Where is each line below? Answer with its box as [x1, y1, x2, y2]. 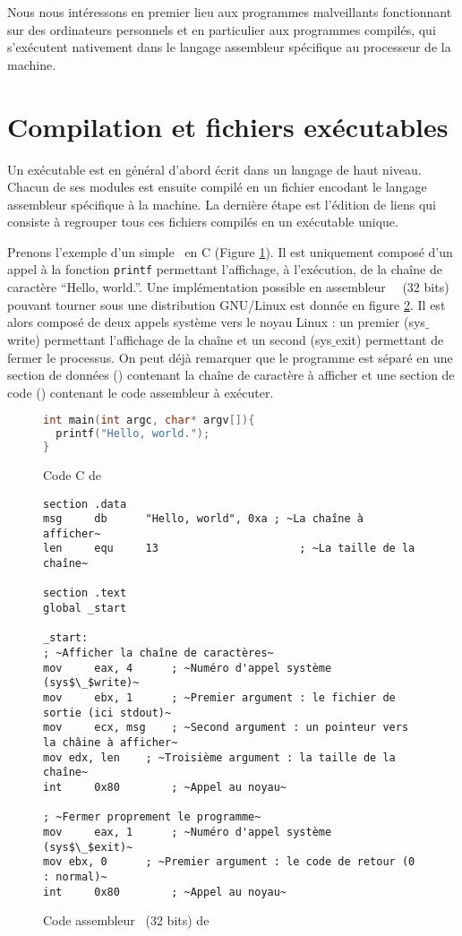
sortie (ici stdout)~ [43, 706, 172, 719]
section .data [43, 497, 127, 511]
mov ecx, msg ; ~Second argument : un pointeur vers [43, 721, 409, 734]
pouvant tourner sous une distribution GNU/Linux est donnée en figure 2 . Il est [7, 295, 446, 313]
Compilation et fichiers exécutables [7, 107, 449, 144]
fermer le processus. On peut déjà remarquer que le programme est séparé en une [7, 348, 453, 366]
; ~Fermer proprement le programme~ [43, 811, 261, 824]
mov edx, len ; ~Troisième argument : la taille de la [43, 751, 396, 764]
